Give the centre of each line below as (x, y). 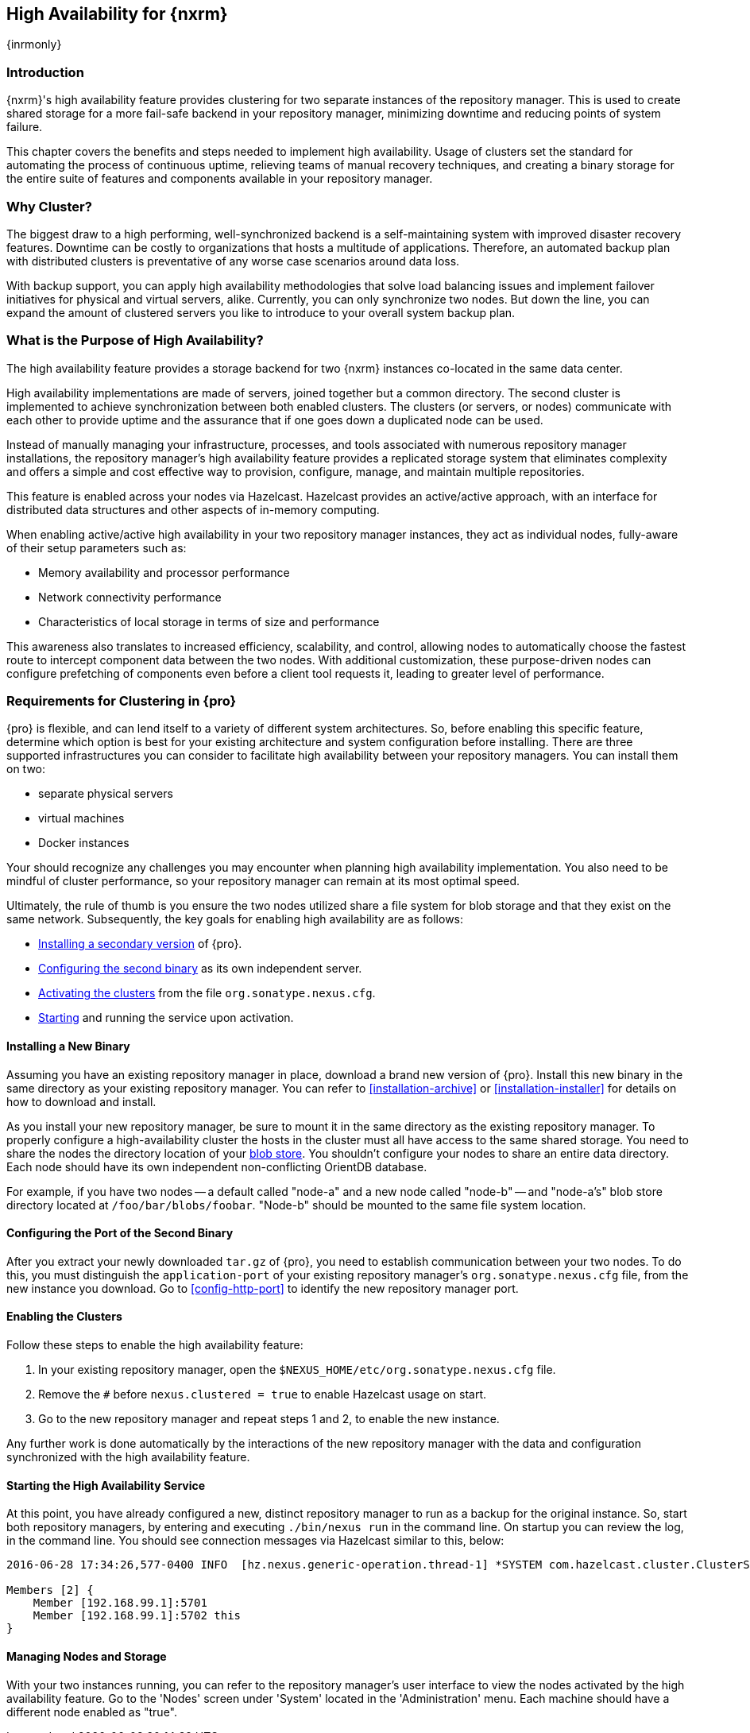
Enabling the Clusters (64, 1317)
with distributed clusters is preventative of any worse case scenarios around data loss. (233, 261)
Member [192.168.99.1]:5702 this (137, 1616)
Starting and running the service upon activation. (166, 1018)
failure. (25, 127)
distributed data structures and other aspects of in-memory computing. (193, 509)
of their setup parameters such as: (97, 547)
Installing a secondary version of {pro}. (140, 944)
